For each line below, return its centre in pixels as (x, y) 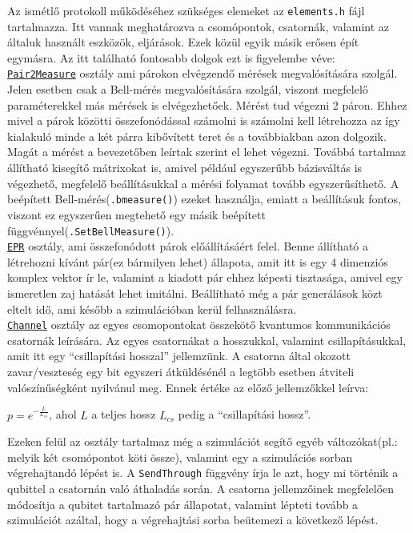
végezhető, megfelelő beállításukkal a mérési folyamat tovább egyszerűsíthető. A (203, 183)
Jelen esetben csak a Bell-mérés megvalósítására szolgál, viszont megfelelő (188, 89)
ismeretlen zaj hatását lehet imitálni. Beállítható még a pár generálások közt (195, 293)
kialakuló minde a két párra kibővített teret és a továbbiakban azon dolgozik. (197, 136)
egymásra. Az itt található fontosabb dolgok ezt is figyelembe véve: (171, 57)
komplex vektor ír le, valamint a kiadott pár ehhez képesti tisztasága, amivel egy (205, 277)
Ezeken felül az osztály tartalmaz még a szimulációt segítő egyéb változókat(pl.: (202, 441)
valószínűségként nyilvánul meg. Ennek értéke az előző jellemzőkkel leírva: (188, 387)
